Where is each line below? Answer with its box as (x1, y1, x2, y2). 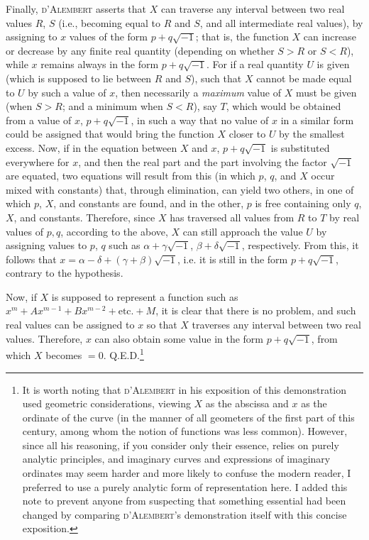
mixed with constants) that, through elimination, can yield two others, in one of (6, 182, 354, 197)
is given (316, 57, 350, 72)
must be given (295, 84, 357, 99)
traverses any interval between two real (192, 317, 361, 332)
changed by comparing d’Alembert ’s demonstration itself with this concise (22, 507, 347, 522)
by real (329, 209, 360, 224)
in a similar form (280, 112, 354, 127)
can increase (303, 29, 356, 44)
